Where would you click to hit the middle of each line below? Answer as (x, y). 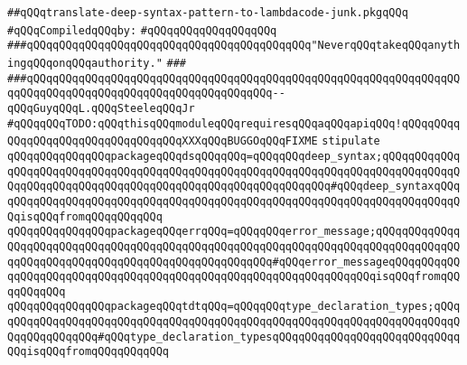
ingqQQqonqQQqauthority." (85, 63)
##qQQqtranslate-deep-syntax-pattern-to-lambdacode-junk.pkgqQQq (208, 13)
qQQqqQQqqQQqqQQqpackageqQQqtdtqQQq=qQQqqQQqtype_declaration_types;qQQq (234, 307)
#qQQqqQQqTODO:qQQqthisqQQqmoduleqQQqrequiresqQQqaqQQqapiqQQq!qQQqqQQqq (234, 123)
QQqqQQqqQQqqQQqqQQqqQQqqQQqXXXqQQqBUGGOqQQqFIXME (163, 141)
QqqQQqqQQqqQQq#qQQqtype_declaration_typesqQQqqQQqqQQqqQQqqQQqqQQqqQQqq (234, 337)
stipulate (351, 141)
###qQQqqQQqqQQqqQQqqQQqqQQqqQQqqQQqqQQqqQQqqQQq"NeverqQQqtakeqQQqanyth (234, 46)
